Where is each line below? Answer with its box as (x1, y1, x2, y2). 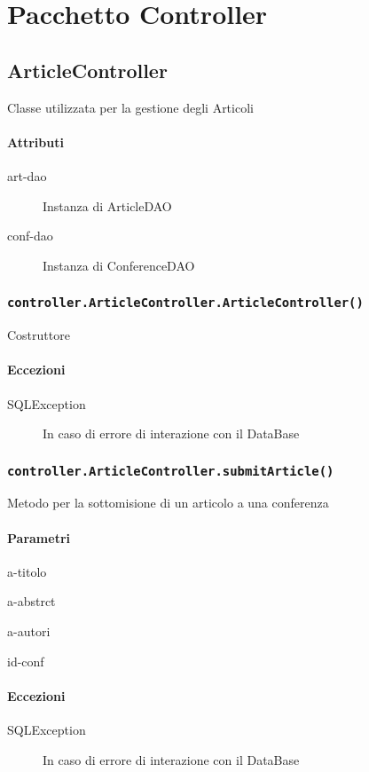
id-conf (7, 651, 44, 670)
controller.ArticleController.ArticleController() (7, 295, 364, 311)
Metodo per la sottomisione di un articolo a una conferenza (7, 493, 329, 512)
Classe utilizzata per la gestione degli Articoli (7, 98, 254, 116)
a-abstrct (7, 592, 56, 611)
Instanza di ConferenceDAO (43, 256, 195, 274)
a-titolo (7, 562, 47, 580)
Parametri (7, 528, 70, 547)
